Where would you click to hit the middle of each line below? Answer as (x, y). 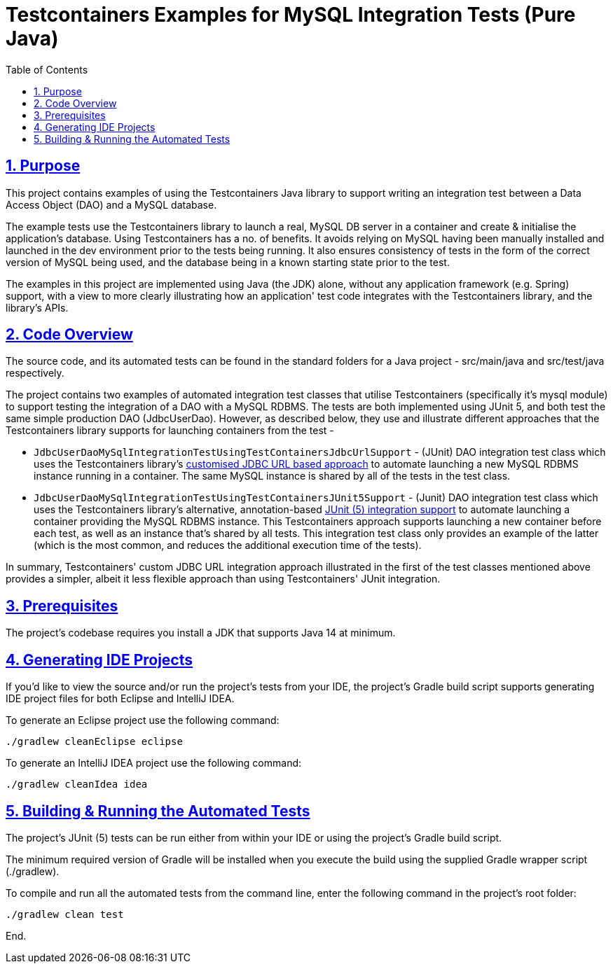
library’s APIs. (37, 307)
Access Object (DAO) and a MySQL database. (111, 204)
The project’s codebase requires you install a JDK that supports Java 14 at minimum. (201, 633)
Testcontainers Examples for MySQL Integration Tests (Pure (291, 15)
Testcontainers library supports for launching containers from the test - (170, 431)
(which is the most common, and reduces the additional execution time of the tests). (228, 545)
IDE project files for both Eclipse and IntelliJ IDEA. (120, 699)
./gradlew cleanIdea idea (77, 785)
